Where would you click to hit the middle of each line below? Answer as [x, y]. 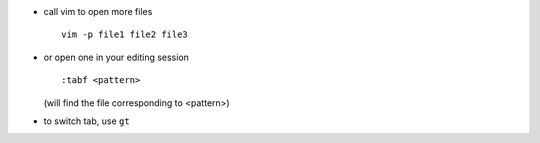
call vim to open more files [98, 11]
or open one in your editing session [116, 57]
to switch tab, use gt [86, 121]
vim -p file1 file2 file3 [125, 34]
